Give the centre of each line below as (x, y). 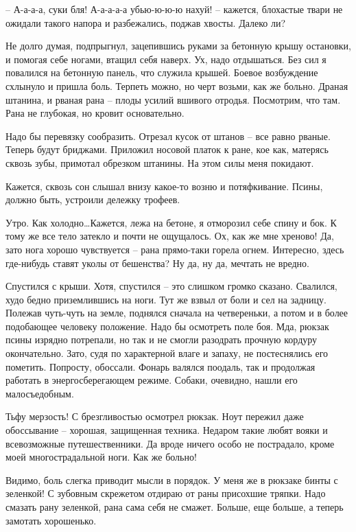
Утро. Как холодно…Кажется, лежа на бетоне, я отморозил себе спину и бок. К (171, 222)
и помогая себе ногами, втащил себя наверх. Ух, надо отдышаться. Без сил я (166, 59)
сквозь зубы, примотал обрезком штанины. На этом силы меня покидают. (160, 162)
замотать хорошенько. (51, 520)
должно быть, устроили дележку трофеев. (93, 199)
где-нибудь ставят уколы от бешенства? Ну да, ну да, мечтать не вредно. (157, 263)
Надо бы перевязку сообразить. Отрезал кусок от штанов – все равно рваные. (168, 136)
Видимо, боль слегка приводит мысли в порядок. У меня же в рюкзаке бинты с (172, 479)
